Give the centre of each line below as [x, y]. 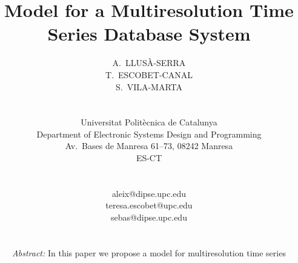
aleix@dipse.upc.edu [149, 193]
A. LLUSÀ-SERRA [149, 63]
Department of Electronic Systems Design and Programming [149, 134]
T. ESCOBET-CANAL [149, 74]
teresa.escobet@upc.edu [149, 205]
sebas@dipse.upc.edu [149, 217]
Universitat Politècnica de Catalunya [149, 122]
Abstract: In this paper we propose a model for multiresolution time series [149, 252]
